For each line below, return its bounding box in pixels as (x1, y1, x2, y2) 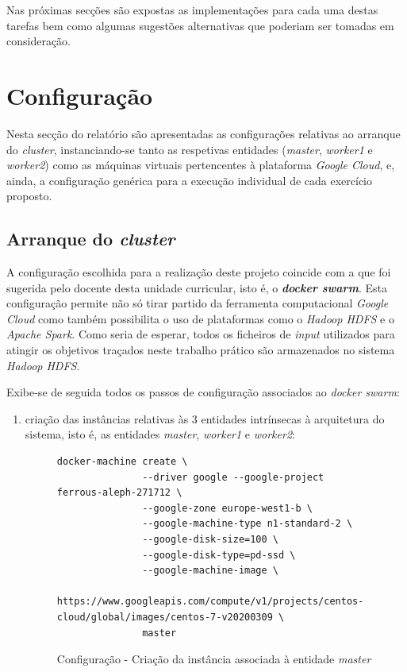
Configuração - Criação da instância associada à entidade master (56, 651, 371, 667)
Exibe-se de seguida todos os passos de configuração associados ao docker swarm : (6, 384, 400, 400)
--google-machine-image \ (142, 565, 278, 577)
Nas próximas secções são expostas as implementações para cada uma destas (6, 2, 378, 17)
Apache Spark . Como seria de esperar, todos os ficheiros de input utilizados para (6, 326, 395, 342)
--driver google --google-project (142, 471, 324, 483)
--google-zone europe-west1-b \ (142, 502, 313, 514)
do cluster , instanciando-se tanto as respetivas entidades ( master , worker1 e (6, 141, 373, 157)
